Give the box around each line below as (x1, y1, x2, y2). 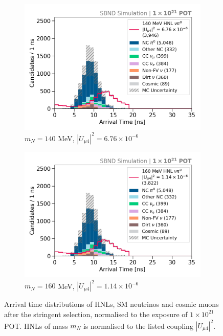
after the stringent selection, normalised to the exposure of (4, 308, 188, 319)
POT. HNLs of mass (4, 320, 68, 330)
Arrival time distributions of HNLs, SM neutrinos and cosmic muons (4, 299, 219, 309)
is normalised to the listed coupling (83, 320, 193, 330)
